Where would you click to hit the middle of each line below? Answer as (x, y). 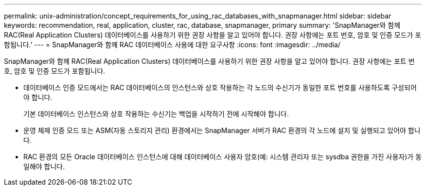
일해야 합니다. (44, 166)
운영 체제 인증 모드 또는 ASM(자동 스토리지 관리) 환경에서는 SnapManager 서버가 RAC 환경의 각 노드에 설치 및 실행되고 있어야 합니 (222, 130)
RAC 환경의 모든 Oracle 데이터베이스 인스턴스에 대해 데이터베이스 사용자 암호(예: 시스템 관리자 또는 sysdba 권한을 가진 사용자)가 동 (223, 157)
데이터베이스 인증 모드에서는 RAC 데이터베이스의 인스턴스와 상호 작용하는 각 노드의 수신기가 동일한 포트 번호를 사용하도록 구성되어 (220, 87)
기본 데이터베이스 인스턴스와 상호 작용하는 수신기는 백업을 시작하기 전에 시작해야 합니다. (156, 114)
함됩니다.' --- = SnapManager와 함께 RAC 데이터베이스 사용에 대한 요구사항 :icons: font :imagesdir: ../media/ (172, 45)
